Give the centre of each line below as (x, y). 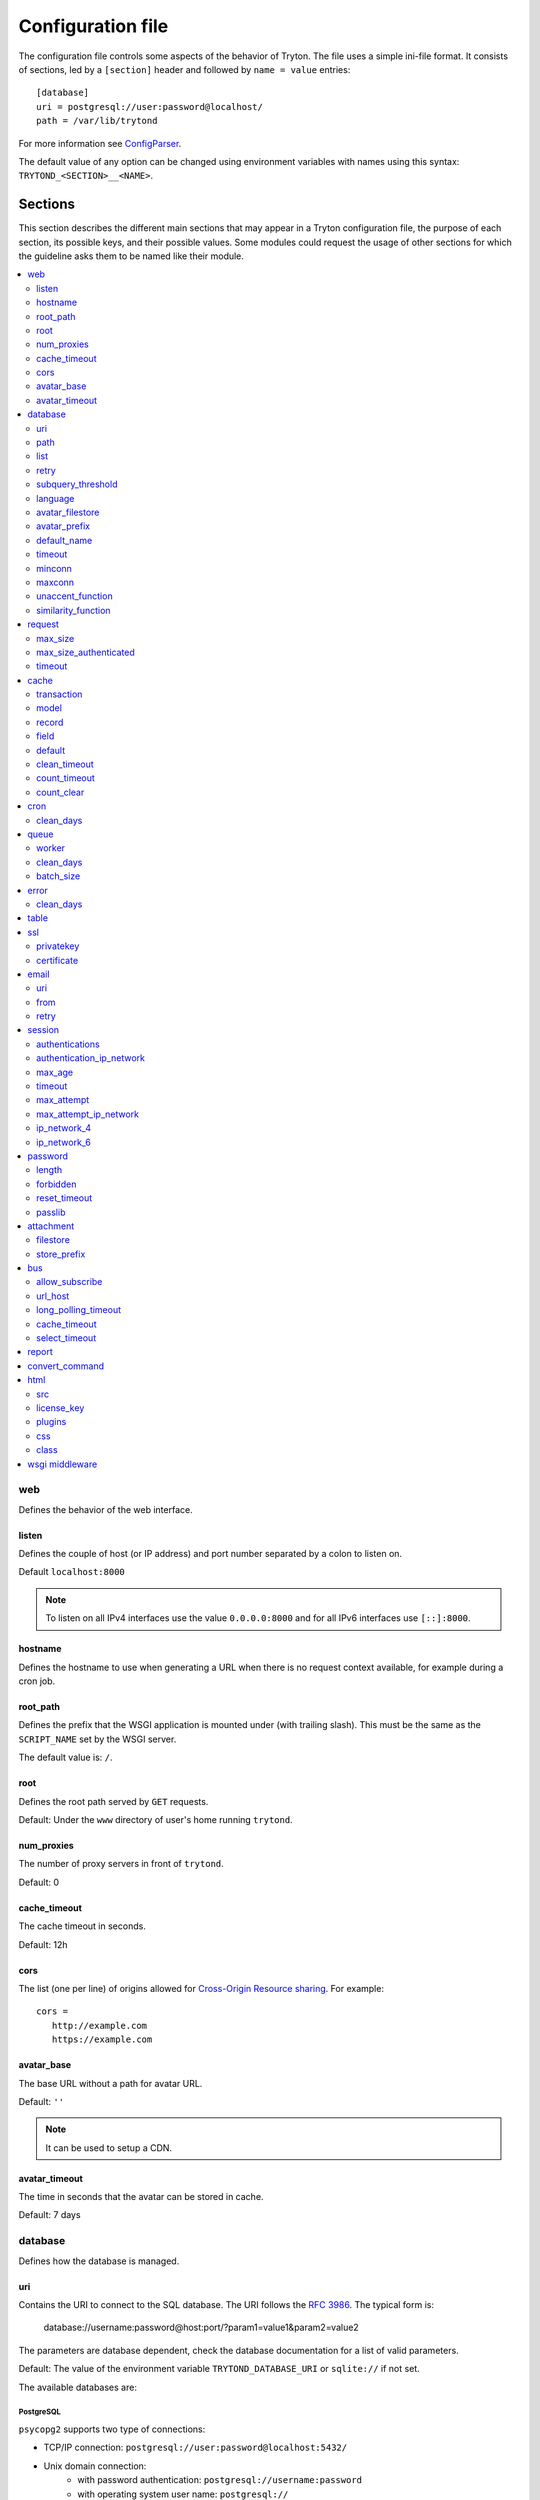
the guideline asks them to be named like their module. (131, 256)
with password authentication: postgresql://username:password (220, 2480)
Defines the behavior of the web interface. (106, 1509)
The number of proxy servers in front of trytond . (121, 1864)
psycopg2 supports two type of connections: (112, 2429)
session (43, 1030)
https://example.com (102, 2039)
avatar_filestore (68, 512)
